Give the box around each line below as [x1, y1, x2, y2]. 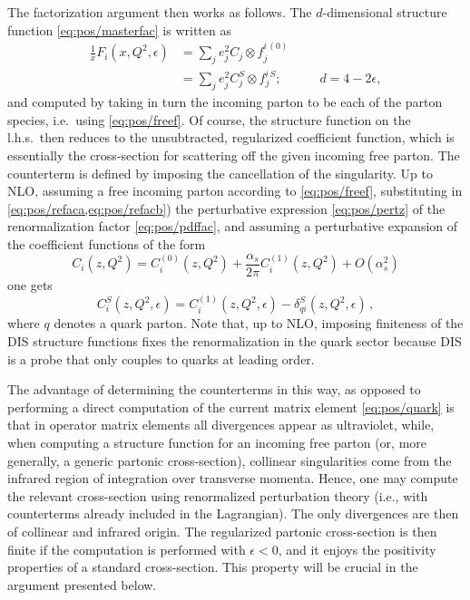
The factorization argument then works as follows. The [7, 3, 312, 21]
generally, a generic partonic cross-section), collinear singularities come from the [7, 450, 452, 469]
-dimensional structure [322, 3, 447, 21]
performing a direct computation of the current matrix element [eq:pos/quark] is [7, 397, 455, 416]
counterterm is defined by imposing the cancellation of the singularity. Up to [7, 163, 433, 182]
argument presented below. [7, 575, 157, 594]
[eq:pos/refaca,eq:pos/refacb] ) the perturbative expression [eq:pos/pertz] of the [7, 198, 446, 218]
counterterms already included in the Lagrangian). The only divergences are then [7, 504, 459, 523]
